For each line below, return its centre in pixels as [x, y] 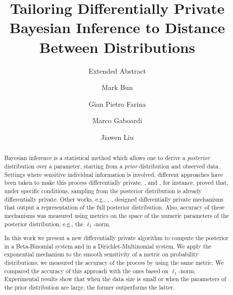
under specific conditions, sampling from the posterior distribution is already [103, 190]
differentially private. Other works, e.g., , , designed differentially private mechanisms [114, 199]
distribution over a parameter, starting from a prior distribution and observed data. [112, 166]
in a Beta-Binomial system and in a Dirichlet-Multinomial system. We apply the [108, 246]
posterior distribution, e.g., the [44, 224]
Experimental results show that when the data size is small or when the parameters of [115, 279]
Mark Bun [117, 87]
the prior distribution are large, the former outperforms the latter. [90, 287]
